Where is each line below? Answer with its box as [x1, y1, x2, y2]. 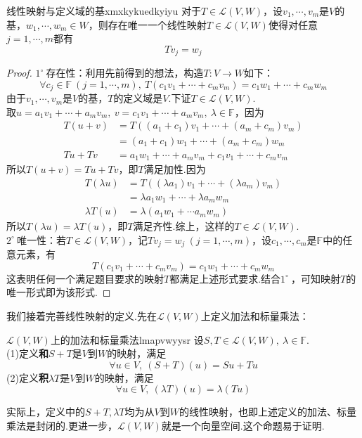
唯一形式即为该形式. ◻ [6, 285, 111, 299]
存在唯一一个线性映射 [108, 17, 207, 32]
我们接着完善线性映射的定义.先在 [6, 308, 157, 323]
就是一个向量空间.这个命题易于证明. [161, 418, 325, 432]
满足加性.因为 [143, 162, 206, 176]
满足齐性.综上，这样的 [133, 219, 235, 233]
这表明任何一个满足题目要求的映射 [6, 271, 164, 285]
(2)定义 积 [6, 370, 49, 385]
